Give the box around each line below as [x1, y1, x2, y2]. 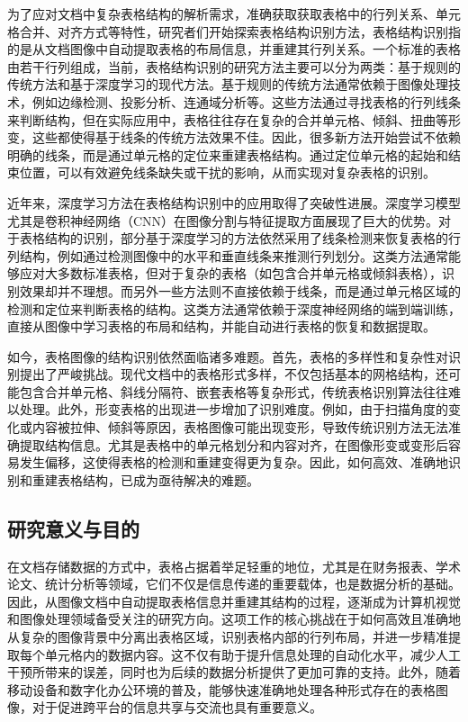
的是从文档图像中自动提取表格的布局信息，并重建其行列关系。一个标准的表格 [7, 40, 461, 59]
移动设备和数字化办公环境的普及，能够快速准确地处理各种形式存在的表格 [7, 680, 436, 699]
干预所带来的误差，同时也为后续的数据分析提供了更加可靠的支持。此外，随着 [7, 663, 461, 681]
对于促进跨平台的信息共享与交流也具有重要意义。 [31, 698, 322, 717]
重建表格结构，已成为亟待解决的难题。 [31, 470, 259, 489]
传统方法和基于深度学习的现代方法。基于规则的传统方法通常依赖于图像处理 [7, 75, 448, 94]
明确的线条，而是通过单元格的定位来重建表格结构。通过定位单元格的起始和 [7, 145, 448, 164]
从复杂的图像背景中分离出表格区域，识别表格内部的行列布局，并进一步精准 [7, 627, 448, 646]
